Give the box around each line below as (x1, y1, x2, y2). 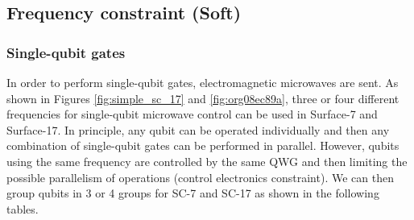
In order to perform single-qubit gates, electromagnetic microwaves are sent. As (6, 74, 399, 90)
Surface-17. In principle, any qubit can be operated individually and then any (6, 121, 390, 138)
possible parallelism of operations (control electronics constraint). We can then (6, 168, 394, 185)
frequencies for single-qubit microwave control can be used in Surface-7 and (6, 106, 378, 122)
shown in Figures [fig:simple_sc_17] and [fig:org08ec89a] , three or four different (6, 89, 400, 106)
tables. (6, 200, 39, 217)
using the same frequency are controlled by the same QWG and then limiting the (6, 152, 408, 169)
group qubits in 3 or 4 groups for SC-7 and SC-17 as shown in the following (6, 185, 379, 201)
